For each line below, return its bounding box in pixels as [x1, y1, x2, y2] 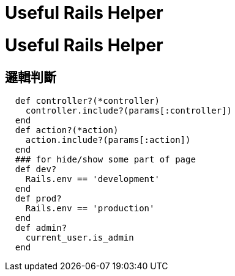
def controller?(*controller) [15, 95, 160, 106]
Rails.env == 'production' [25, 203, 155, 213]
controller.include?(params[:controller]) [25, 105, 232, 115]
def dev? [15, 164, 57, 174]
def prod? [15, 193, 62, 203]
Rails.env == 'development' [25, 173, 160, 184]
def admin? [15, 222, 67, 233]
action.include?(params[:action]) [25, 134, 191, 145]
